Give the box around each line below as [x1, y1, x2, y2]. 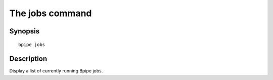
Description [9, 55, 48, 63]
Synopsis [9, 27, 40, 35]
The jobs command [9, 8, 92, 19]
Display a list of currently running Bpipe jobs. [9, 68, 103, 74]
